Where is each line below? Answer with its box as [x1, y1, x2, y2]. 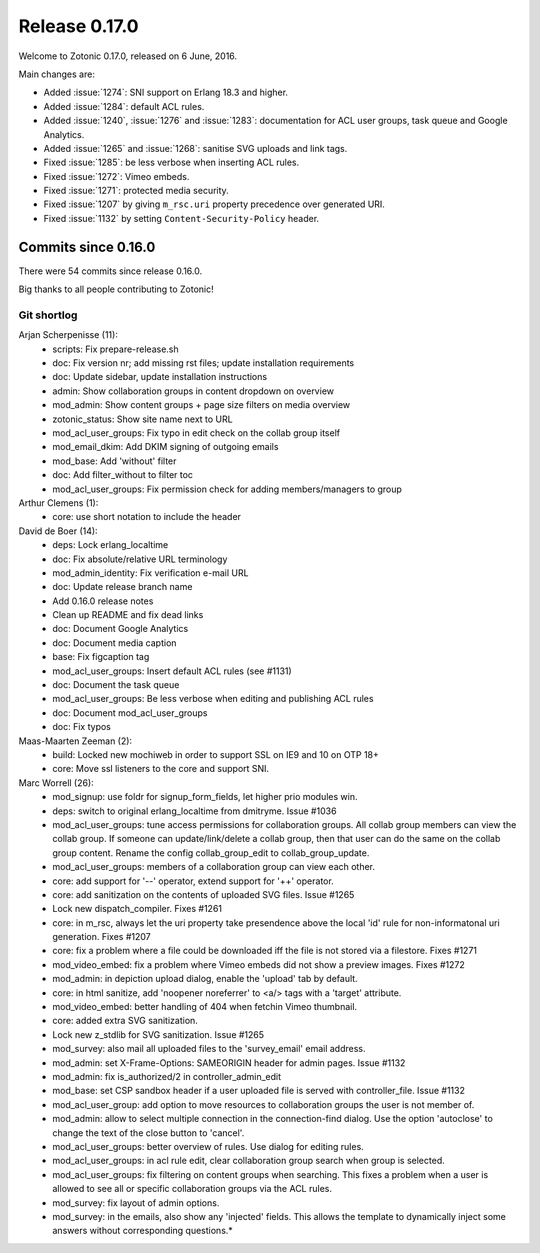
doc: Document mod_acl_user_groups [52, 706, 208, 719]
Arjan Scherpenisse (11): [18, 329, 119, 341]
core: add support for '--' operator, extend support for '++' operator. [52, 875, 334, 887]
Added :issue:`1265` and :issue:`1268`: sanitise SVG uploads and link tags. [43, 142, 348, 154]
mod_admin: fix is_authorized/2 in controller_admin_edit [52, 1070, 282, 1082]
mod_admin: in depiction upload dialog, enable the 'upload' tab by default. [52, 973, 359, 985]
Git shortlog [18, 308, 78, 322]
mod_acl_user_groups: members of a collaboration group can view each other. [52, 861, 375, 873]
